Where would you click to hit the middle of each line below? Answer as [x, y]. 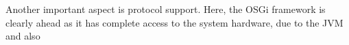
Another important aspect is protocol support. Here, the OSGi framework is [166, 9]
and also [23, 36]
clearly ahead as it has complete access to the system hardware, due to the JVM [174, 22]
